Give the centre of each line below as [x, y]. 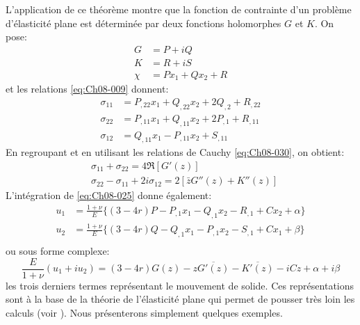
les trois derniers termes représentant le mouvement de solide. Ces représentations [180, 285]
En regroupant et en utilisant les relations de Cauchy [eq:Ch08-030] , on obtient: [175, 152]
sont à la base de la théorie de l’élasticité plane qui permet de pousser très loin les [180, 299]
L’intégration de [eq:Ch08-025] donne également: [109, 195]
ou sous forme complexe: [58, 250]
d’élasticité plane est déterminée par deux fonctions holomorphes [144, 23]
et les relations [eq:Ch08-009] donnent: [87, 89]
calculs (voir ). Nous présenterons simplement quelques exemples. [144, 312]
